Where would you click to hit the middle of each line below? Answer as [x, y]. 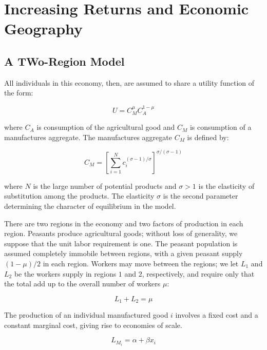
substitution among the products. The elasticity [79, 196]
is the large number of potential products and [105, 186]
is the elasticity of [226, 186]
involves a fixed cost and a [217, 315]
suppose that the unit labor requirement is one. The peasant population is [121, 243]
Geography [44, 28]
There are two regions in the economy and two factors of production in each [124, 223]
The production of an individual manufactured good [86, 315]
